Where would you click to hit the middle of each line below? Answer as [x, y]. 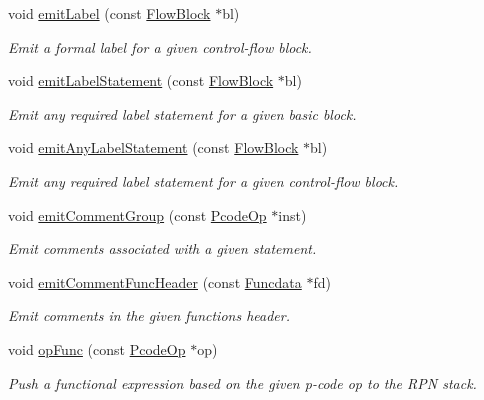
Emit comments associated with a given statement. [162, 248]
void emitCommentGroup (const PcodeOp [137, 214]
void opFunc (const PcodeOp [97, 348]
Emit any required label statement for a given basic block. [182, 113]
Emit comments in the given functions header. [149, 315]
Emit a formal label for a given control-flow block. [160, 46]
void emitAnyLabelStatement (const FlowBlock [153, 147]
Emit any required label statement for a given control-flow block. [203, 180]
